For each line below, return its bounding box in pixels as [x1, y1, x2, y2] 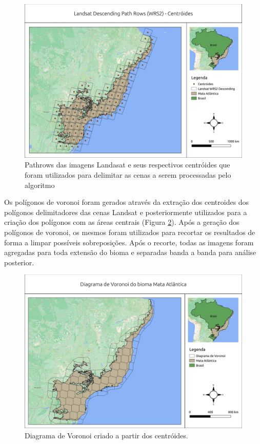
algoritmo [25, 179, 55, 190]
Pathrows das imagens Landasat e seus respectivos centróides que [25, 159, 230, 170]
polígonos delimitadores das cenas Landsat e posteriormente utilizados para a [4, 206, 247, 217]
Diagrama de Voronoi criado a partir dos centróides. [25, 430, 188, 440]
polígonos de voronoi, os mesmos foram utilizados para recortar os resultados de [4, 226, 255, 237]
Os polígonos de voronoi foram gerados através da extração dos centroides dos [4, 197, 249, 207]
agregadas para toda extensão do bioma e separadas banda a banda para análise [4, 247, 256, 258]
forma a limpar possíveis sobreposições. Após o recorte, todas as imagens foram [4, 237, 254, 247]
